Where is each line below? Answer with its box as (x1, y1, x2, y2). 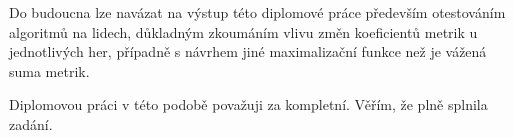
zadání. (9, 113, 53, 134)
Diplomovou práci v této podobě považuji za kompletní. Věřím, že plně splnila (9, 94, 488, 115)
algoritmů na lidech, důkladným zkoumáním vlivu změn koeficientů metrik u (9, 21, 478, 42)
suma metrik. (9, 60, 90, 81)
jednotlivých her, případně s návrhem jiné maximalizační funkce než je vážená (9, 41, 487, 62)
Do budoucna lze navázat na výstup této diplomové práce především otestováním (9, 2, 506, 22)
